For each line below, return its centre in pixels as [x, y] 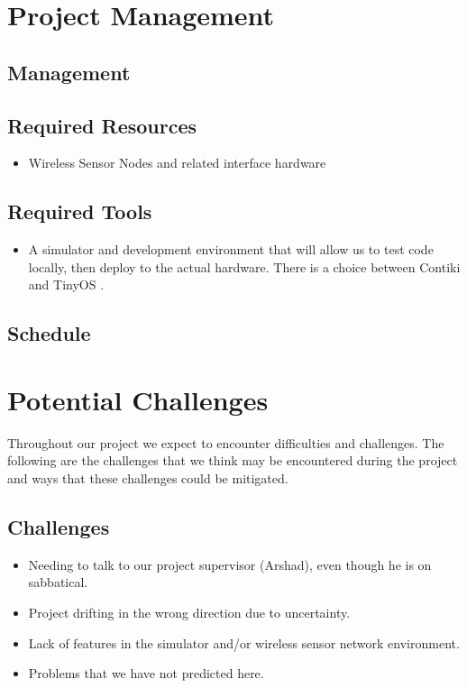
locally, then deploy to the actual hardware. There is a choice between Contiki [244, 266]
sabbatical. [58, 582]
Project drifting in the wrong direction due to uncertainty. [189, 613]
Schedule [49, 333]
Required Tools [80, 211]
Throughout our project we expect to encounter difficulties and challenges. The [226, 442]
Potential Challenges [138, 399]
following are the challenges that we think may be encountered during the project [233, 460]
